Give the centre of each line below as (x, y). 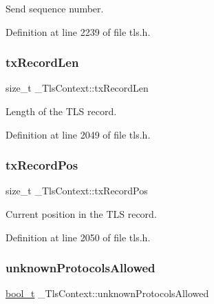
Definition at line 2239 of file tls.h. (78, 31)
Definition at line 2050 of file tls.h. (78, 237)
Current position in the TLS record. (81, 214)
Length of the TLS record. (61, 111)
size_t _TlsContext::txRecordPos (77, 191)
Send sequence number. (55, 8)
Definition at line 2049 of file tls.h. (78, 134)
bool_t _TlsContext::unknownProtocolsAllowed (107, 293)
